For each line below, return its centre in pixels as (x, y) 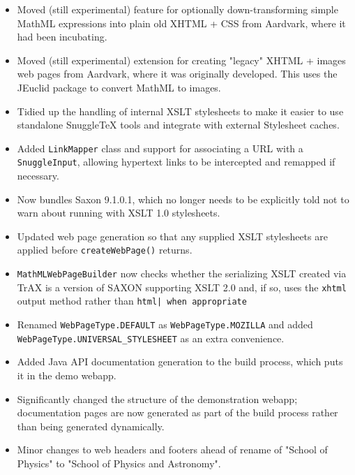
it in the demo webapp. (67, 375)
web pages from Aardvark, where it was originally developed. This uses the (177, 74)
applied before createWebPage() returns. (105, 250)
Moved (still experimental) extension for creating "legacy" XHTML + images (181, 60)
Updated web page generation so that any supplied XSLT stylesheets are (172, 236)
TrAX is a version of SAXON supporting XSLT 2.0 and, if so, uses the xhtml (182, 287)
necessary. (38, 176)
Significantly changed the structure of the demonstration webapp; (157, 399)
